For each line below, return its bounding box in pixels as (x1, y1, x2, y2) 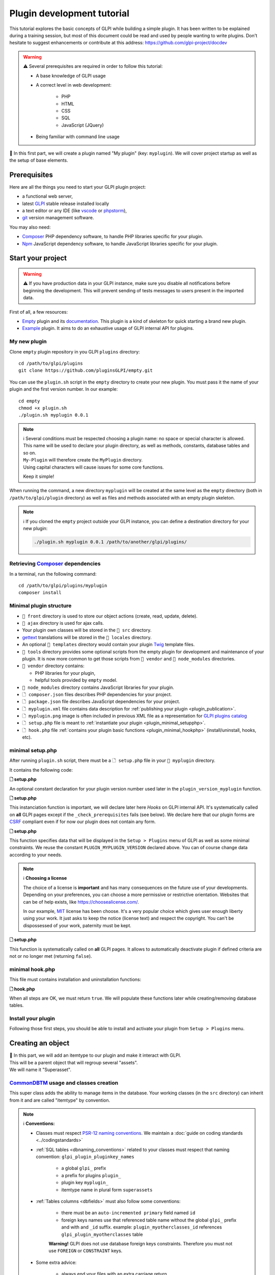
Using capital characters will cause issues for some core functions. (23, 464, 164, 470)
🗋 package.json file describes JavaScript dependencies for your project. (22, 699, 180, 705)
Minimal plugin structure (9, 602, 72, 609)
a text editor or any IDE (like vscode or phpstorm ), (22, 208, 127, 214)
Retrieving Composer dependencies (9, 560, 101, 567)
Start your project (9, 254, 67, 263)
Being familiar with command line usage (36, 134, 120, 140)
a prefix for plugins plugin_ (61, 1172, 121, 1178)
